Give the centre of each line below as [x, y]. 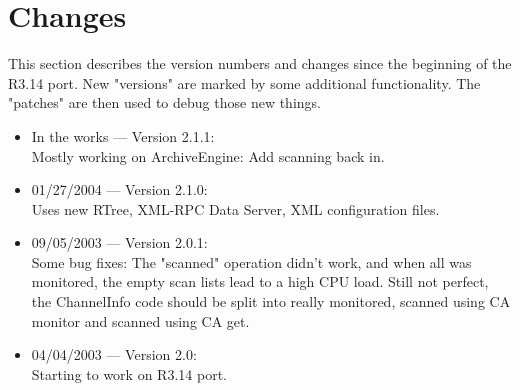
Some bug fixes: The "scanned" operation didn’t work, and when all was [251, 261]
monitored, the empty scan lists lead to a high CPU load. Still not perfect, [260, 281]
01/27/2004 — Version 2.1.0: [119, 189]
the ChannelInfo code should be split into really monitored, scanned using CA [271, 301]
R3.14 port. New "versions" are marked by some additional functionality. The [244, 82]
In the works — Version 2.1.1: [123, 135]
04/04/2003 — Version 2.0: [114, 354]
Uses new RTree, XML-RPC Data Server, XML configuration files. [235, 208]
